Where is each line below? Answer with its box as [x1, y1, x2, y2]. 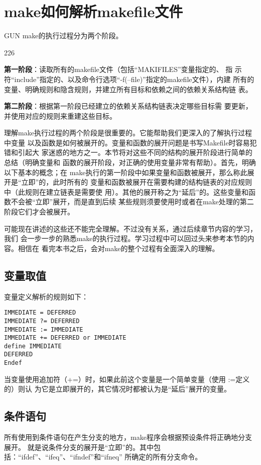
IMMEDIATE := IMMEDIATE [4, 326, 83, 333]
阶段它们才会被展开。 [4, 206, 74, 217]
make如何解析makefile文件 [4, 1, 183, 22]
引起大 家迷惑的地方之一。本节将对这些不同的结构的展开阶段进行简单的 [18, 147, 252, 158]
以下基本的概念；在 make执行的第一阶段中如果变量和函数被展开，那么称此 [4, 167, 247, 177]
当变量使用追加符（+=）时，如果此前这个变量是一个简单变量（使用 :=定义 [4, 373, 250, 384]
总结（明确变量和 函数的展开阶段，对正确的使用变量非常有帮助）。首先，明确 [4, 157, 256, 168]
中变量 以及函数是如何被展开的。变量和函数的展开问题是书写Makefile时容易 [4, 137, 250, 147]
